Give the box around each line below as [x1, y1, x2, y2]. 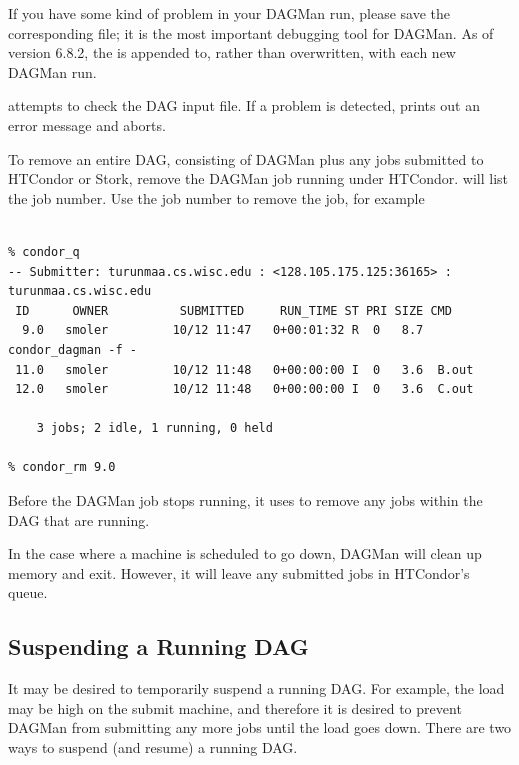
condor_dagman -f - [8, 342, 137, 357]
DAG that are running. [8, 509, 150, 530]
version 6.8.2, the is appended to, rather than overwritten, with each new [8, 42, 456, 63]
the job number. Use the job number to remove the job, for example [8, 187, 425, 208]
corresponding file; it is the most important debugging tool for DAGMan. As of [8, 22, 494, 43]
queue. [8, 582, 48, 603]
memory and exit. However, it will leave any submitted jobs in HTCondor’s [8, 562, 470, 583]
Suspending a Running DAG [8, 631, 309, 662]
